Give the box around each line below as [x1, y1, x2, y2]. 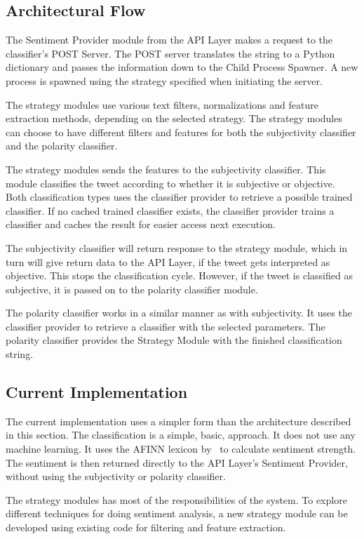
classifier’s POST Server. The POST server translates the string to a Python [6, 46, 335, 60]
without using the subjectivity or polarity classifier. [6, 469, 226, 484]
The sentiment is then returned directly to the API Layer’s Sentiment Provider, [6, 455, 348, 470]
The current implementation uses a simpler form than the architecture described [6, 413, 351, 428]
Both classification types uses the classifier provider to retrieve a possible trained [6, 189, 353, 204]
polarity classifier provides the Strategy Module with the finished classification [6, 333, 342, 347]
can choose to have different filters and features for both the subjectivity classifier [6, 124, 356, 139]
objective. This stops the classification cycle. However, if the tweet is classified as [6, 268, 353, 283]
